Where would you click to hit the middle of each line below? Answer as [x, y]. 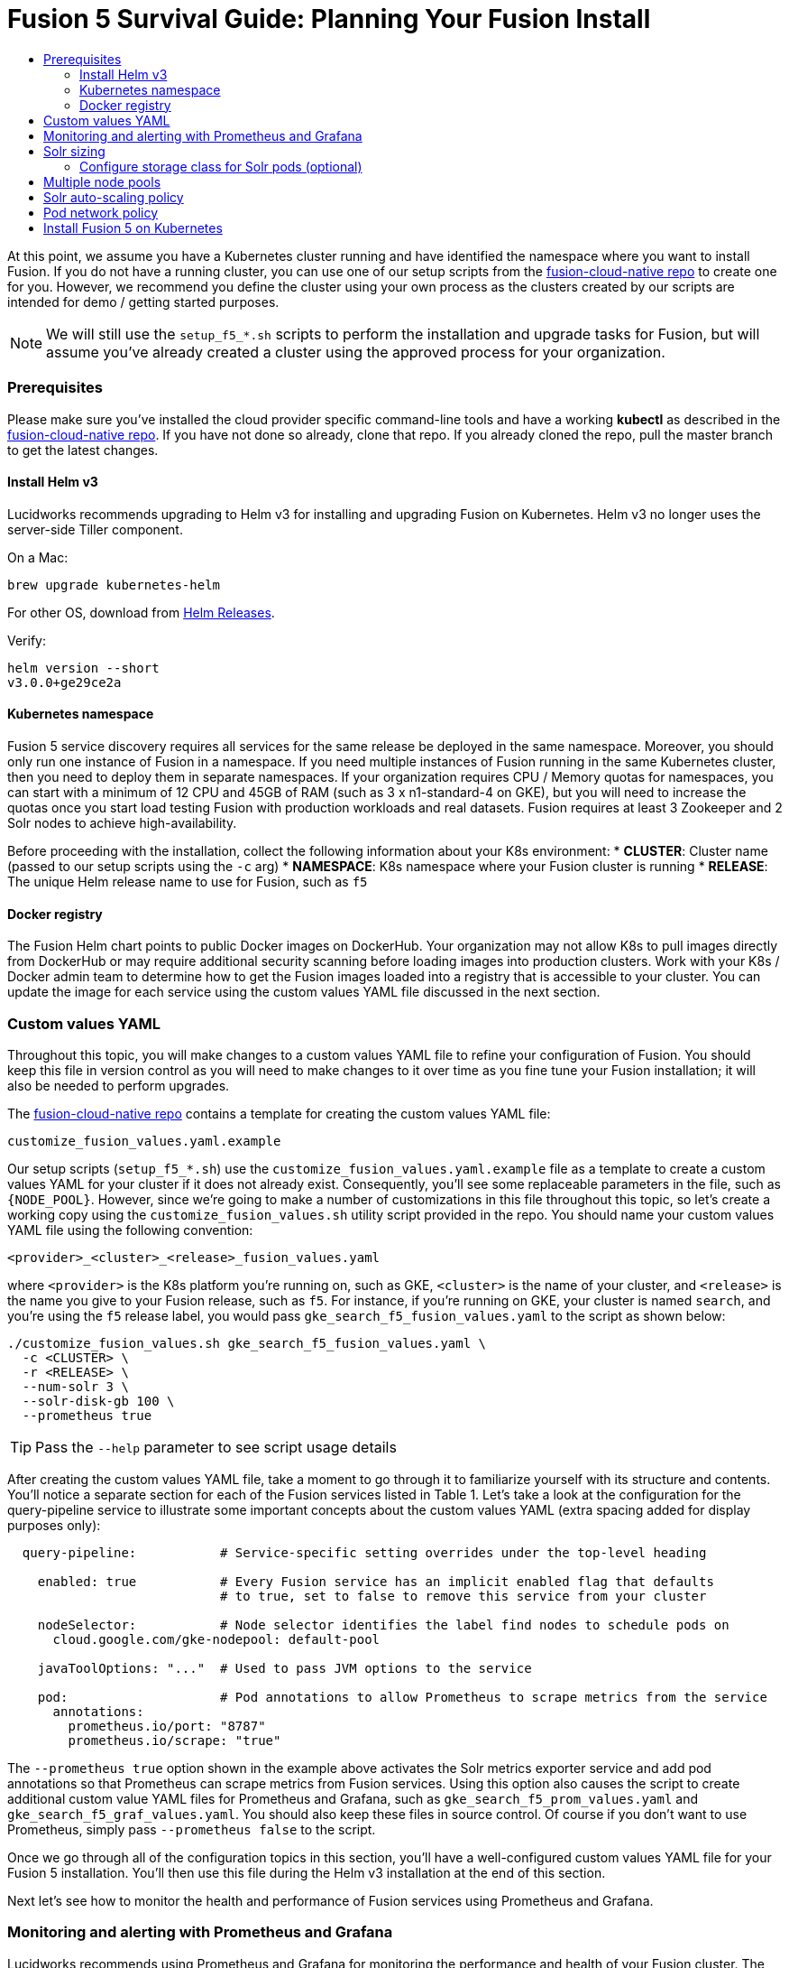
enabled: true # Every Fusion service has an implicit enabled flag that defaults [376, 1581]
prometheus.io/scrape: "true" [174, 1740]
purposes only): [54, 1525]
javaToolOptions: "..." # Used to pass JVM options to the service [284, 1668]
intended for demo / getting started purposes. [143, 302]
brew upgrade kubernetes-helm [114, 585]
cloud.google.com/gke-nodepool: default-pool [216, 1639]
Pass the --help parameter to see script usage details [216, 1447]
